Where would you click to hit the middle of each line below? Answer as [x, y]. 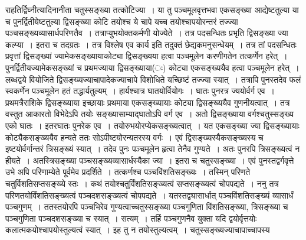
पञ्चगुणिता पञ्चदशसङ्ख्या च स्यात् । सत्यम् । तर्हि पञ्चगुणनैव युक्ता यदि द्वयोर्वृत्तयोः [131, 218]
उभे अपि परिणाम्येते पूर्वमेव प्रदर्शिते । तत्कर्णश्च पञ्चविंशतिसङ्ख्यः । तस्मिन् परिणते [128, 172]
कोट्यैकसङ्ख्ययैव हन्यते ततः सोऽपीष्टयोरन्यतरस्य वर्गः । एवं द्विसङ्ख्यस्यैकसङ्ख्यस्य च [134, 137]
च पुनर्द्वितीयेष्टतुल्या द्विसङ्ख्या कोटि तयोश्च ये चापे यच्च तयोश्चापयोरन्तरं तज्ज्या [122, 21]
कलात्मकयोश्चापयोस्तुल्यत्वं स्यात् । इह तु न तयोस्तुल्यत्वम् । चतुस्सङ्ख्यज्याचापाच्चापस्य [138, 230]
